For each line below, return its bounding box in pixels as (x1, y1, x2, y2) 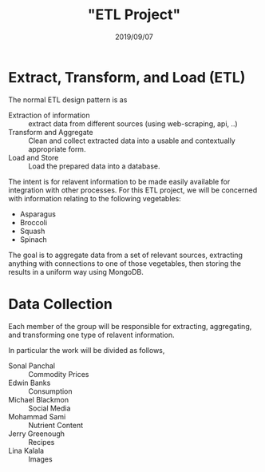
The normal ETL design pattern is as (8, 94, 128, 105)
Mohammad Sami (8, 411, 66, 421)
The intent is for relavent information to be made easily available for (8, 177, 231, 186)
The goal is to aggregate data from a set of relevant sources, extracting (8, 250, 243, 260)
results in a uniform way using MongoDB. (8, 267, 144, 276)
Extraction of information (8, 110, 90, 120)
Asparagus (19, 209, 56, 219)
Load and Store (8, 153, 59, 162)
